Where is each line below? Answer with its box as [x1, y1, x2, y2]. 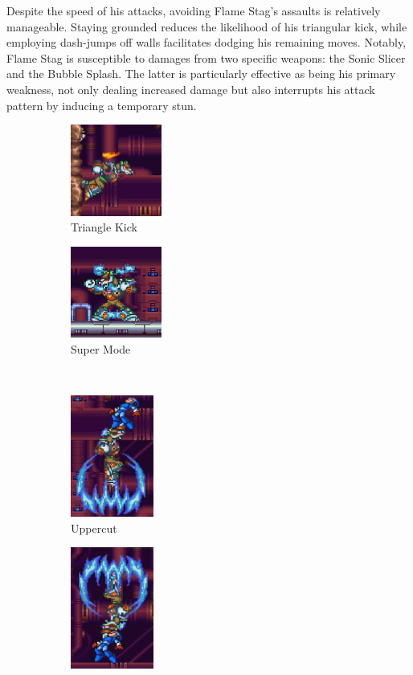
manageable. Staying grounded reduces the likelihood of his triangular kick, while [6, 18, 407, 35]
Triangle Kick [71, 219, 137, 235]
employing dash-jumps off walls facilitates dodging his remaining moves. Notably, [6, 34, 407, 51]
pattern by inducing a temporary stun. [6, 96, 197, 113]
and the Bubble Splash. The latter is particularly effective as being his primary [6, 65, 396, 82]
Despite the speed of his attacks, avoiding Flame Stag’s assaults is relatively [6, 2, 381, 18]
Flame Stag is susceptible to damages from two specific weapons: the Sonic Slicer [6, 49, 406, 66]
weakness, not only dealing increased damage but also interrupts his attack [6, 80, 375, 97]
